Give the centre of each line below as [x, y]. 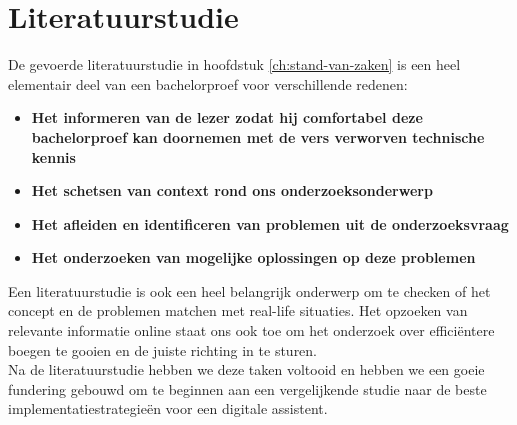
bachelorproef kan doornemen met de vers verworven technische [258, 136]
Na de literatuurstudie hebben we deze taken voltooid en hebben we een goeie [246, 369]
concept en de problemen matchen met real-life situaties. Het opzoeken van [238, 310]
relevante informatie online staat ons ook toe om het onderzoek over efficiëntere [251, 330]
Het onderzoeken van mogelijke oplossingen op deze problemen [253, 257]
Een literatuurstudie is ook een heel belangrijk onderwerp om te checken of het [249, 290]
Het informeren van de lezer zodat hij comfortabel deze [227, 117]
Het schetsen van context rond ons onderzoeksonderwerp [232, 190]
